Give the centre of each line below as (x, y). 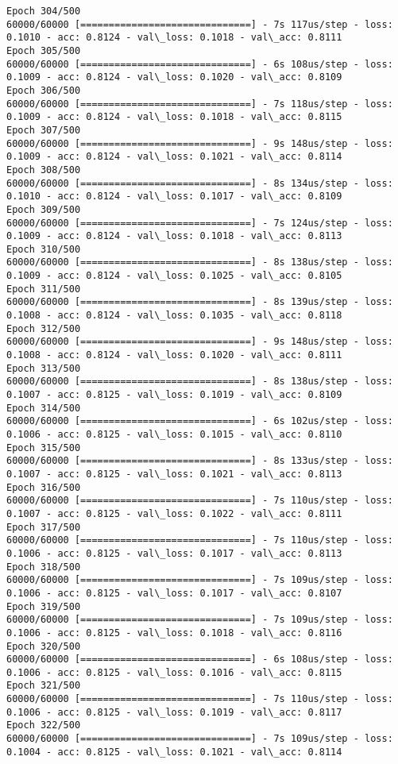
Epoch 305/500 (44, 50)
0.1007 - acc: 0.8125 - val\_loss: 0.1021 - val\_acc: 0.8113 (174, 474)
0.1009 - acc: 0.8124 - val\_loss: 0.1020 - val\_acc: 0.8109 (174, 77)
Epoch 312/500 (44, 328)
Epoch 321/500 (44, 686)
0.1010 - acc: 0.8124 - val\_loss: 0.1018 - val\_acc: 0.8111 (174, 38)
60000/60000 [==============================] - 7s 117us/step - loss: (200, 24)
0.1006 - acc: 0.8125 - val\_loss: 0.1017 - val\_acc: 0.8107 (174, 593)
